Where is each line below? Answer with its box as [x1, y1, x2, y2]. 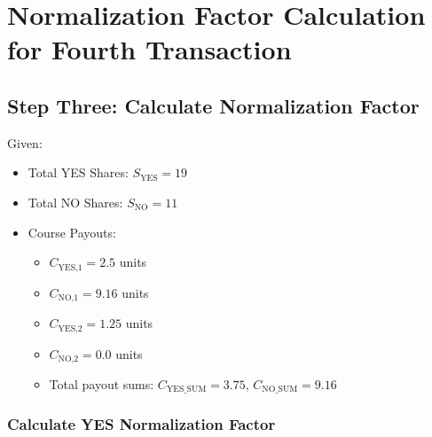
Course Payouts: [27, 222, 116, 241]
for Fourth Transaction [7, 31, 292, 67]
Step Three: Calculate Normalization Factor [7, 91, 420, 119]
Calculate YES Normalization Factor [7, 413, 276, 435]
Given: [7, 133, 43, 152]
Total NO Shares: [27, 192, 123, 211]
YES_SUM [166, 385, 207, 394]
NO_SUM [262, 385, 298, 394]
